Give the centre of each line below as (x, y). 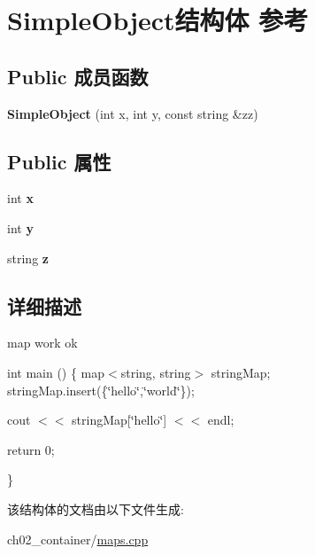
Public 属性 (59, 161)
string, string (156, 372)
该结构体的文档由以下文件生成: (96, 508)
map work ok (42, 343)
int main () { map (56, 372)
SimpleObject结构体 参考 (158, 20)
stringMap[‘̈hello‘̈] (119, 420)
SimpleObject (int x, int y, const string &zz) (133, 113)
